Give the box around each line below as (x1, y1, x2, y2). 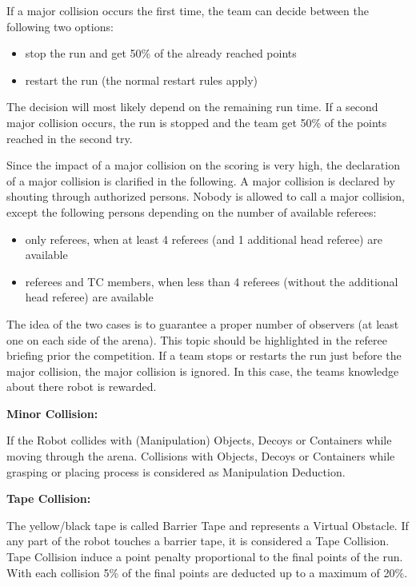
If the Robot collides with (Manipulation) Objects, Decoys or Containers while (6, 432, 392, 448)
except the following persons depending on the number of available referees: (6, 203, 377, 220)
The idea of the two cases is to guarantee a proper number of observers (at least (6, 315, 399, 332)
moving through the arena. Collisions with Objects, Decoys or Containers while (6, 448, 395, 464)
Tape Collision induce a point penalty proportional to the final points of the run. (6, 548, 403, 565)
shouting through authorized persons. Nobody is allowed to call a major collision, (6, 188, 405, 205)
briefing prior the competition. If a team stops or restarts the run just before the (6, 347, 402, 364)
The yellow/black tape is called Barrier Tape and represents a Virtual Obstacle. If (6, 516, 409, 533)
